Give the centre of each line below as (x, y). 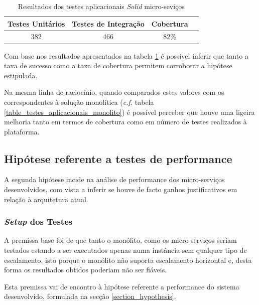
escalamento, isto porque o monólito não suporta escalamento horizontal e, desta (128, 260)
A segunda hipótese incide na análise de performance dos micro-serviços (114, 179)
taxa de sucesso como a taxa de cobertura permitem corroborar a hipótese (118, 65)
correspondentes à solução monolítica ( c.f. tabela (79, 102)
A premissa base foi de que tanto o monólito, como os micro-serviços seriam (120, 240)
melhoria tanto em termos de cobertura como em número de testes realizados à (125, 122)
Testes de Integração (108, 23)
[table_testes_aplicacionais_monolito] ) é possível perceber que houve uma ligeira (129, 112)
